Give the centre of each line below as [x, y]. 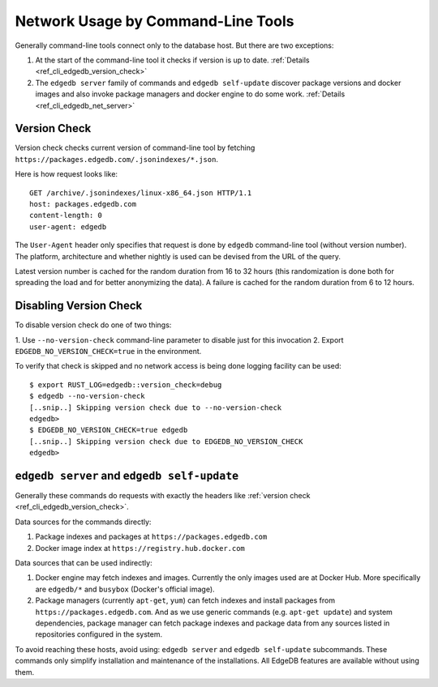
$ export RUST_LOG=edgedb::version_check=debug [126, 384]
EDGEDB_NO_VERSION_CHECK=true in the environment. [108, 351]
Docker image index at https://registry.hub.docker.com [140, 548]
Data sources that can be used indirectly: [84, 562]
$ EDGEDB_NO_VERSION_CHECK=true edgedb [109, 430]
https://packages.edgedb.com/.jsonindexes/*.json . [117, 159]
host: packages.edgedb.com [83, 204]
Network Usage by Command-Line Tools [155, 21]
